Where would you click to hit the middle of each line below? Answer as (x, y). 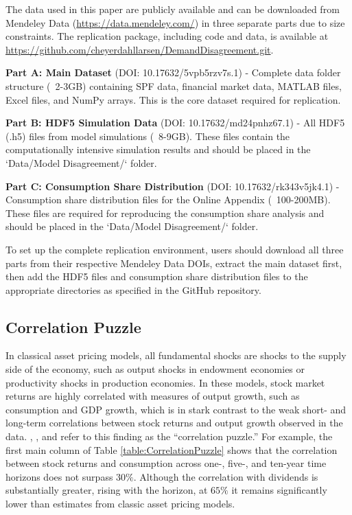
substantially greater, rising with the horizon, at (107, 490)
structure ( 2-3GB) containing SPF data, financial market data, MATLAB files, (174, 85)
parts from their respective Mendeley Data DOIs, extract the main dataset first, (174, 263)
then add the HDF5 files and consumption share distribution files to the (157, 276)
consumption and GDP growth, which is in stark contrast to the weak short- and (176, 409)
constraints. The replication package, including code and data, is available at (167, 36)
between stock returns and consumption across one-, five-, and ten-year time (166, 463)
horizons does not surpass (59, 476)
